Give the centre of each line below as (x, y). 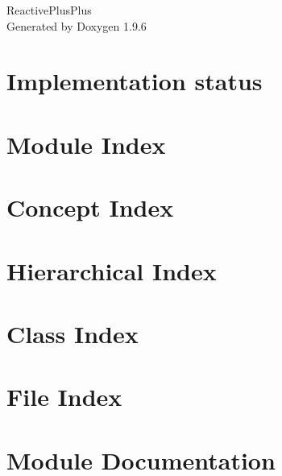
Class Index (73, 333)
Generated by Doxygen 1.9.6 (77, 25)
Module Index (86, 144)
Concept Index (90, 207)
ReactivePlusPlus (49, 10)
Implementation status (135, 81)
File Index (64, 397)
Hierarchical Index (112, 270)
